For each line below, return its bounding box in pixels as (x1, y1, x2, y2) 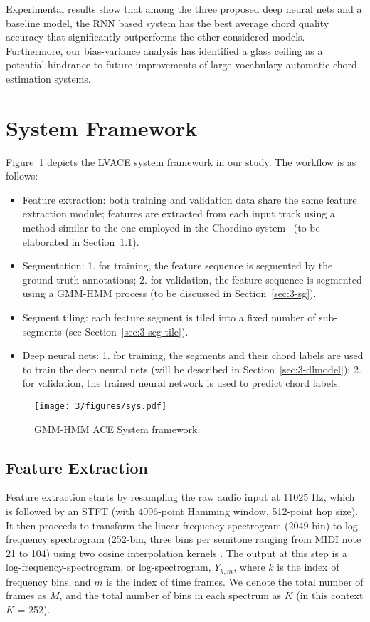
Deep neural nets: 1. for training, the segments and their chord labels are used (22, 348, 364, 363)
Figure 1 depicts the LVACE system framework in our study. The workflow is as (6, 154, 356, 169)
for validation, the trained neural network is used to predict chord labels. (22, 375, 341, 390)
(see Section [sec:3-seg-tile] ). (65, 323, 189, 338)
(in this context (296, 588, 364, 603)
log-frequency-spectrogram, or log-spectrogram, (6, 559, 211, 574)
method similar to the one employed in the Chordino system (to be (22, 220, 320, 235)
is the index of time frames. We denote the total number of (106, 574, 364, 589)
